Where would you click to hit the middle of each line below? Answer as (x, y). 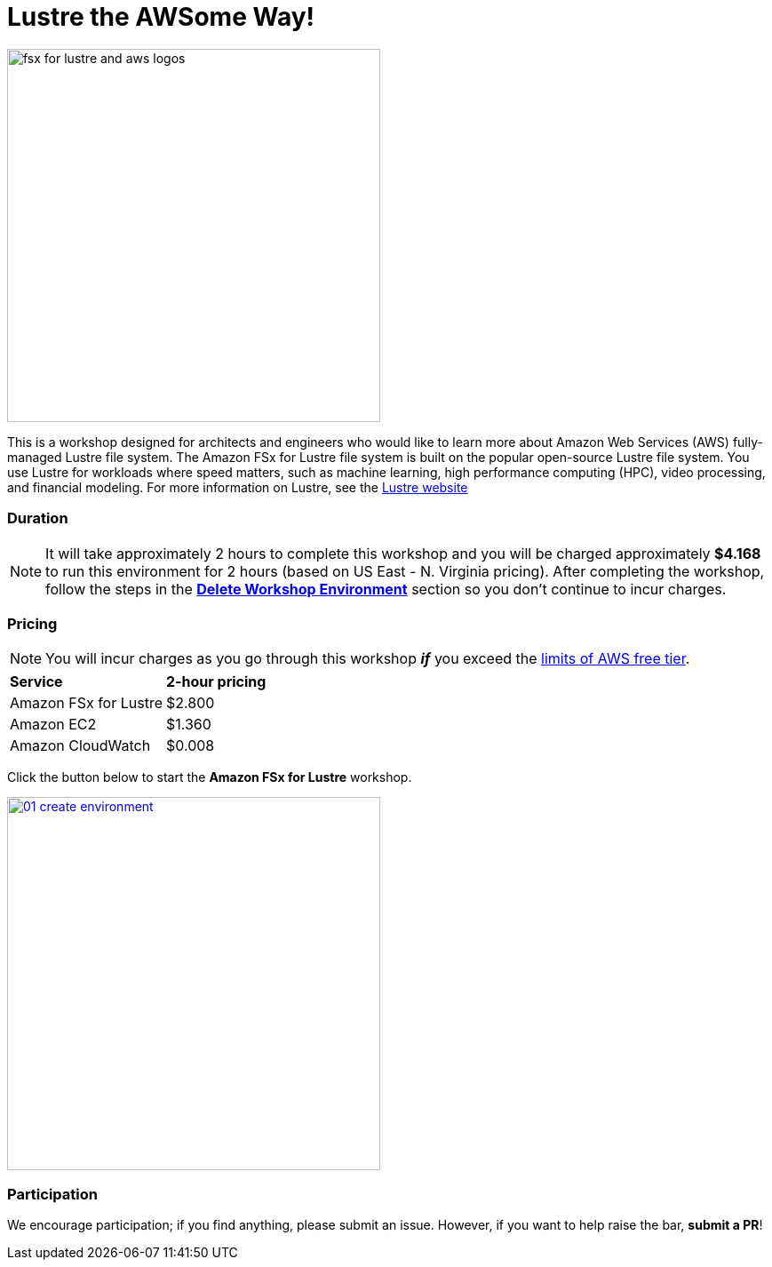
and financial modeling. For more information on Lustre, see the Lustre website (238, 487)
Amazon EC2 (53, 725)
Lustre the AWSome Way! (161, 17)
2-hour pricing (216, 682)
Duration (38, 518)
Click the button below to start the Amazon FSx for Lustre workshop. (210, 777)
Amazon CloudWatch (80, 746)
